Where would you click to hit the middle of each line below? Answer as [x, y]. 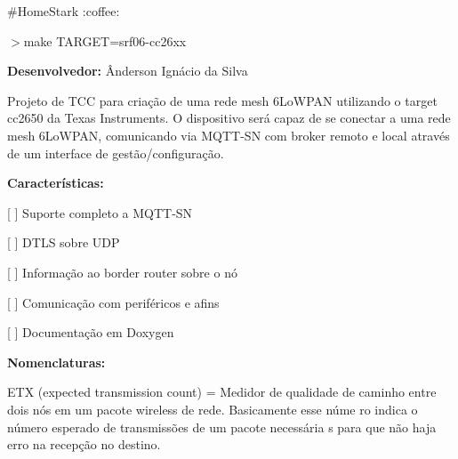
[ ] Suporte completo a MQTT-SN [100, 212]
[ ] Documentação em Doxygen [91, 332]
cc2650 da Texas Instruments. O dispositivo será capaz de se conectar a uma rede [229, 118]
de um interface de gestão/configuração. [116, 153]
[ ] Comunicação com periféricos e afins [113, 302]
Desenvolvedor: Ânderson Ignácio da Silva [128, 71]
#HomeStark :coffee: [64, 11]
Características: [56, 183]
